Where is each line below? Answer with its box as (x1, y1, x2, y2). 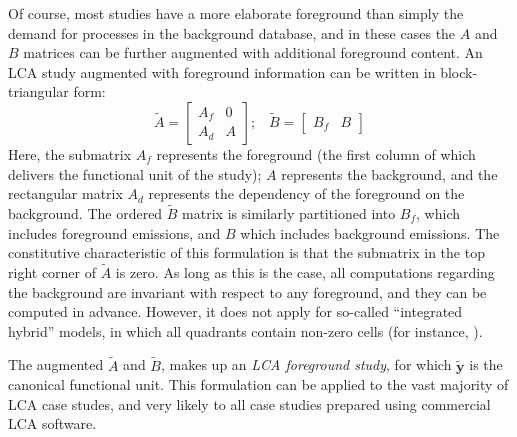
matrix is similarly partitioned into (182, 202, 396, 223)
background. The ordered (8, 202, 163, 223)
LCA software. (8, 413, 97, 434)
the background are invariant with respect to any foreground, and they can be (8, 281, 487, 302)
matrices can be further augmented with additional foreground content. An (23, 42, 483, 63)
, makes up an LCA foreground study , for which (160, 354, 452, 375)
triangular (8, 81, 69, 102)
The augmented (8, 354, 104, 375)
